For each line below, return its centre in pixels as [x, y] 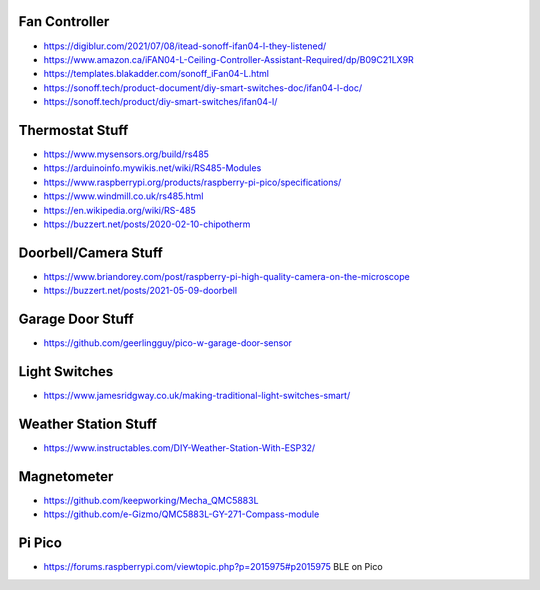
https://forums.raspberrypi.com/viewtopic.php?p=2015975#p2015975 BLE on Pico [213, 567]
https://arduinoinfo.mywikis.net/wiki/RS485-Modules [152, 168]
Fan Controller [64, 21]
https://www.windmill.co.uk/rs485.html [123, 196]
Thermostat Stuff [73, 130]
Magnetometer [66, 476]
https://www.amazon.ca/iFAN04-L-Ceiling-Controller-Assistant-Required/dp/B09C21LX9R [228, 59]
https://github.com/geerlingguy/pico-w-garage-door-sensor [167, 343]
